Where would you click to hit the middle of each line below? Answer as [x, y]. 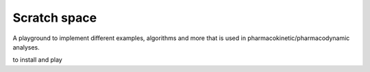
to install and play [38, 60]
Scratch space [55, 18]
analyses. [26, 47]
